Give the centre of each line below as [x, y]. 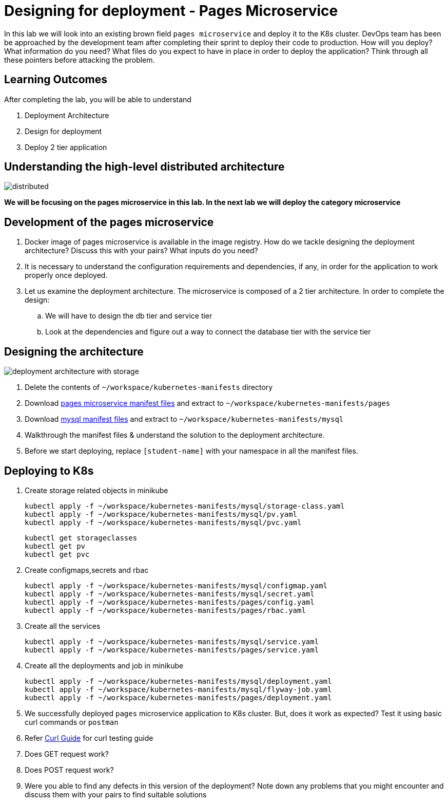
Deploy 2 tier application [66, 147]
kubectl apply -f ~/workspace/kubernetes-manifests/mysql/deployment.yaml [178, 681]
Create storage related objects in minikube [96, 490]
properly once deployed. [66, 275]
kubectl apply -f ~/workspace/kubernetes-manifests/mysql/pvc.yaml [163, 522]
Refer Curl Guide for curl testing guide [89, 738]
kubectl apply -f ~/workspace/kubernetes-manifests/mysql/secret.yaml [170, 594]
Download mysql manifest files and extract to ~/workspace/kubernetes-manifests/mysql [184, 419]
